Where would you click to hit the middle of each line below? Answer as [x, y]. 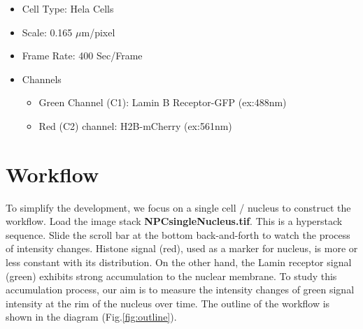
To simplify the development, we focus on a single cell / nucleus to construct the [178, 207]
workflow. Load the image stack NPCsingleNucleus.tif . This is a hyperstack [174, 221]
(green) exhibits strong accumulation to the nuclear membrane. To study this [171, 276]
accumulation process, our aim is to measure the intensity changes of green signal [180, 290]
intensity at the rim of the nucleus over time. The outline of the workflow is [168, 303]
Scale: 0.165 [47, 32]
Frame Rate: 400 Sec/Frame [82, 56]
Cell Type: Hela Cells [68, 8]
